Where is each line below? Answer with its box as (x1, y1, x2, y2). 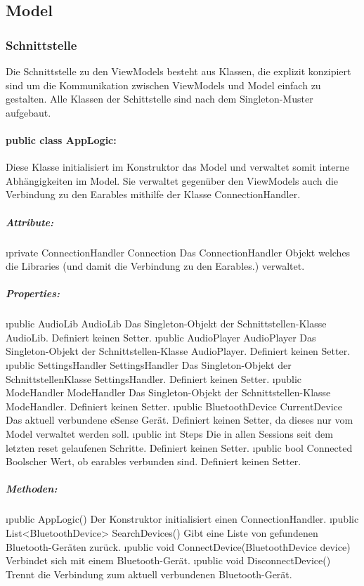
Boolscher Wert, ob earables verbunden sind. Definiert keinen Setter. (6, 454, 301, 469)
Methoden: (6, 481, 58, 496)
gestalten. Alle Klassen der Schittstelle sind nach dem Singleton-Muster (6, 91, 313, 106)
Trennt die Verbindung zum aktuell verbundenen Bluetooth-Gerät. (6, 566, 292, 581)
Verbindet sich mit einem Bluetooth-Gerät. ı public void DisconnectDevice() (6, 553, 331, 568)
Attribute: (6, 214, 54, 229)
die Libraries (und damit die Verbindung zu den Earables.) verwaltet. (6, 259, 305, 273)
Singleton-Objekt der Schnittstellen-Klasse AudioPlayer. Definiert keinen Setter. (6, 344, 351, 358)
